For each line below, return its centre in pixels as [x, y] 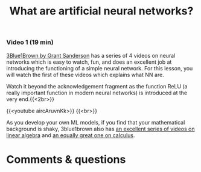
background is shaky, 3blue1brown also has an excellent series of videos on [101, 129]
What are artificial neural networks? [101, 11]
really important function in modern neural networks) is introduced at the [97, 93]
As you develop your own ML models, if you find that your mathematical [96, 122]
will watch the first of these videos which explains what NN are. [85, 75]
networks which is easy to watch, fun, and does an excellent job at [89, 62]
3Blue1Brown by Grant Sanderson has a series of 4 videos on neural [91, 55]
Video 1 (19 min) [30, 42]
